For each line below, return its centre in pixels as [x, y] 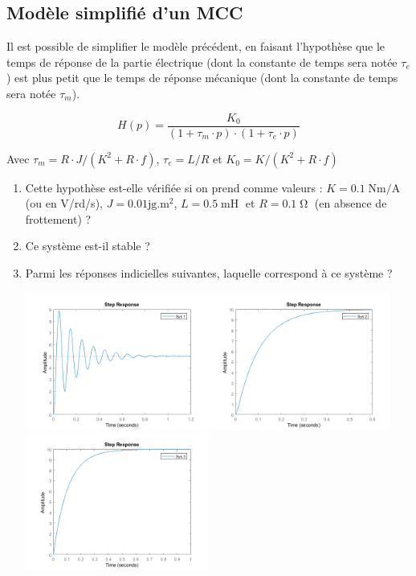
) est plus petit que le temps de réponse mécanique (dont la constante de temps [202, 78]
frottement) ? [58, 218]
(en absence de [351, 203]
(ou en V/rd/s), [64, 203]
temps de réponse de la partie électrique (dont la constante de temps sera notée [202, 62]
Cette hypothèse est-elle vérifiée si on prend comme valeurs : [174, 187]
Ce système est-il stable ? [88, 246]
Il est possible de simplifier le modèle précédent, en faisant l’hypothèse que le [196, 46]
